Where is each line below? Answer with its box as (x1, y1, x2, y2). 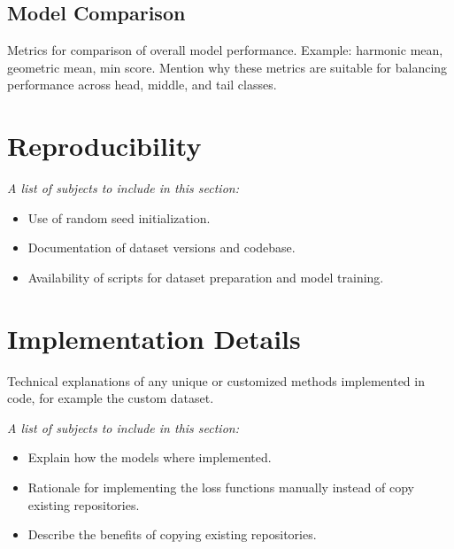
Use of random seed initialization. (27, 208, 211, 227)
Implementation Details (7, 320, 301, 356)
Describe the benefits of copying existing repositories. (27, 525, 317, 544)
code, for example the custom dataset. (7, 389, 214, 407)
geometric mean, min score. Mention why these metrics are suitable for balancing (7, 58, 448, 76)
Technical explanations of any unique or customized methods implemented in (7, 371, 425, 390)
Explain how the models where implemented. (27, 448, 272, 467)
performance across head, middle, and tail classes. (7, 75, 277, 94)
